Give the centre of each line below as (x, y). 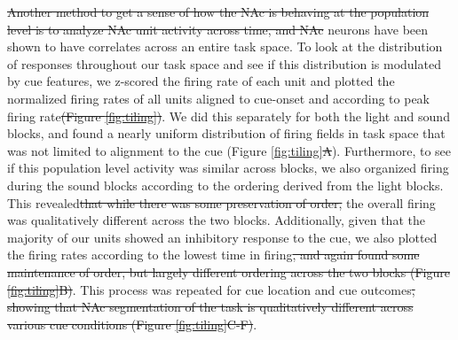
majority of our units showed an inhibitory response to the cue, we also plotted (222, 237)
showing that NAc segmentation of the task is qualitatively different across (210, 307)
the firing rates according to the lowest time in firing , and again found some (213, 255)
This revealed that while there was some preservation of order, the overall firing (221, 202)
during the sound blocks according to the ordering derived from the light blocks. (225, 185)
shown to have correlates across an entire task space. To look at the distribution (225, 46)
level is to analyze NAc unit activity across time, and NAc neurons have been (218, 29)
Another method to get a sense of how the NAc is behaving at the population (218, 12)
